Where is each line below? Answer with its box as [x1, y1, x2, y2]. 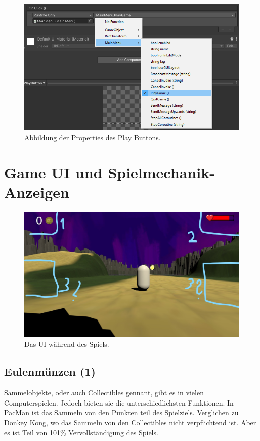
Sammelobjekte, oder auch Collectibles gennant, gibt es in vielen [4, 387, 204, 398]
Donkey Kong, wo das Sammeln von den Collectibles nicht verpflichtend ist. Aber [4, 417, 256, 427]
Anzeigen [4, 181, 69, 202]
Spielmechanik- [108, 162, 215, 182]
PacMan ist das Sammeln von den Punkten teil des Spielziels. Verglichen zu [4, 407, 239, 418]
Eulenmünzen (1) [4, 364, 96, 379]
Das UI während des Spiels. [24, 339, 109, 349]
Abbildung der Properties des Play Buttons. [24, 132, 161, 142]
